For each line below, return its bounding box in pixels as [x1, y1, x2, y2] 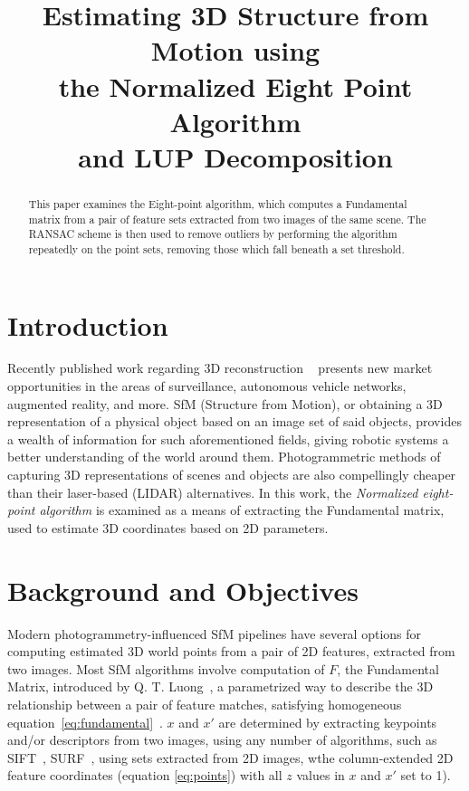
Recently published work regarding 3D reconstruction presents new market [7, 358, 433, 377]
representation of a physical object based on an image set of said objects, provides [7, 412, 462, 431]
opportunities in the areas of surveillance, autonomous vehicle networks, [7, 376, 407, 395]
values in [296, 766, 345, 785]
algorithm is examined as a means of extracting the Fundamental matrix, [39, 500, 445, 519]
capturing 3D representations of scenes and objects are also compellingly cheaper [7, 465, 456, 484]
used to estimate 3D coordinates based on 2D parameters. [7, 518, 329, 537]
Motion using [150, 32, 321, 69]
